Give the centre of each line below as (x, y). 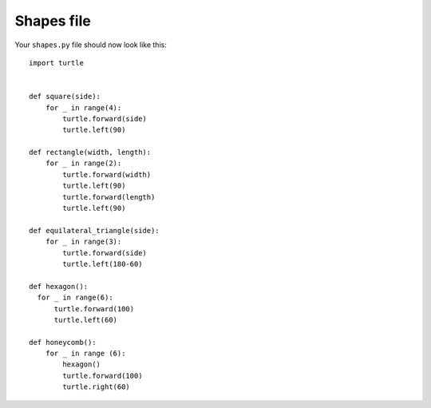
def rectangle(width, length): (90, 153)
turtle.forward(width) (107, 174)
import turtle (56, 63)
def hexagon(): (59, 286)
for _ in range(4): (83, 107)
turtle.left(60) (86, 320)
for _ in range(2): (83, 163)
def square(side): (65, 97)
